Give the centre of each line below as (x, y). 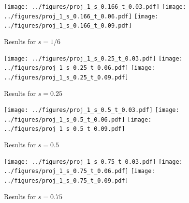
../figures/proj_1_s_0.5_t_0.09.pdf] (65, 129)
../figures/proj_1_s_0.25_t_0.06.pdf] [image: (80, 68)
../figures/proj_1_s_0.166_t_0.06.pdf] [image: (81, 16)
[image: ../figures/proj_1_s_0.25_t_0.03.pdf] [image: (93, 58)
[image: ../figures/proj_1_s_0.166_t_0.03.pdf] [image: (95, 7)
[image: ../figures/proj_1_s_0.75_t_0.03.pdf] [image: (93, 162)
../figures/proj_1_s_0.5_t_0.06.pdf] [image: (78, 119)
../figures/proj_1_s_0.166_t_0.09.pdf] (68, 26)
